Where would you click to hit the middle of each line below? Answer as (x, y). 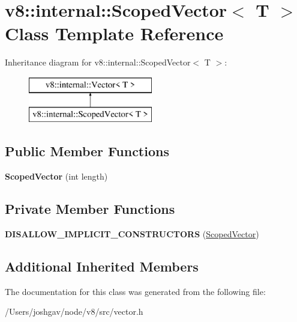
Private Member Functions (90, 209)
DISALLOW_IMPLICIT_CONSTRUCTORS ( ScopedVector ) (132, 234)
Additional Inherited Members (102, 266)
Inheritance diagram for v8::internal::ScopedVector (98, 62)
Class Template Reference (114, 33)
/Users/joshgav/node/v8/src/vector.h (74, 311)
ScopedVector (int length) (56, 176)
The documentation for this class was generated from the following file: (135, 291)
